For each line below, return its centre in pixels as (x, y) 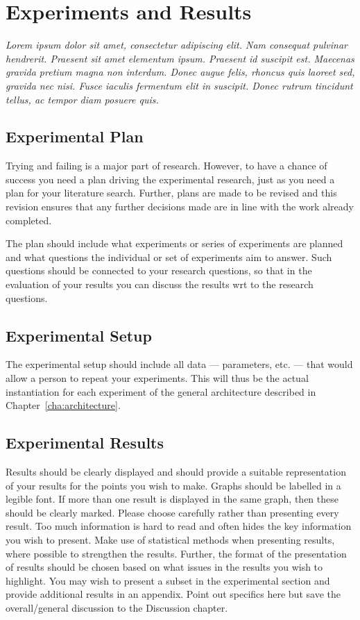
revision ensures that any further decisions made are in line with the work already (180, 207)
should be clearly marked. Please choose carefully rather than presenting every (172, 512)
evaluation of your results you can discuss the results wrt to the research (160, 284)
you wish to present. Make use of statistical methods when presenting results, (170, 539)
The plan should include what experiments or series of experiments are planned (174, 243)
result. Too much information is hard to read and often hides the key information (179, 526)
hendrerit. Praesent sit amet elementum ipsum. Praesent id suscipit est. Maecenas (180, 58)
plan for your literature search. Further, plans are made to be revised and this (171, 193)
